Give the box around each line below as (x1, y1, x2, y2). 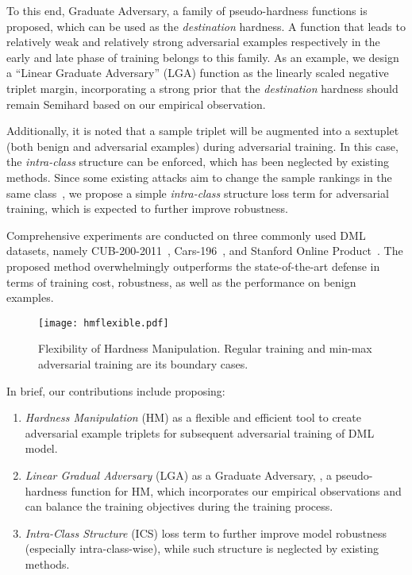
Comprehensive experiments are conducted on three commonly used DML (6, 226, 366, 243)
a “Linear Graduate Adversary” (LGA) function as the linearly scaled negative (6, 64, 389, 81)
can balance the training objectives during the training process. (25, 498, 333, 515)
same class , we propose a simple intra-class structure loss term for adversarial (6, 184, 389, 201)
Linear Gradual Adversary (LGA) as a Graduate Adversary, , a (25, 466, 332, 483)
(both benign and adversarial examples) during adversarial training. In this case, (6, 137, 399, 154)
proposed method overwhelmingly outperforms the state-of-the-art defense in (6, 257, 380, 274)
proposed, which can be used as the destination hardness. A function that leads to (6, 17, 406, 34)
